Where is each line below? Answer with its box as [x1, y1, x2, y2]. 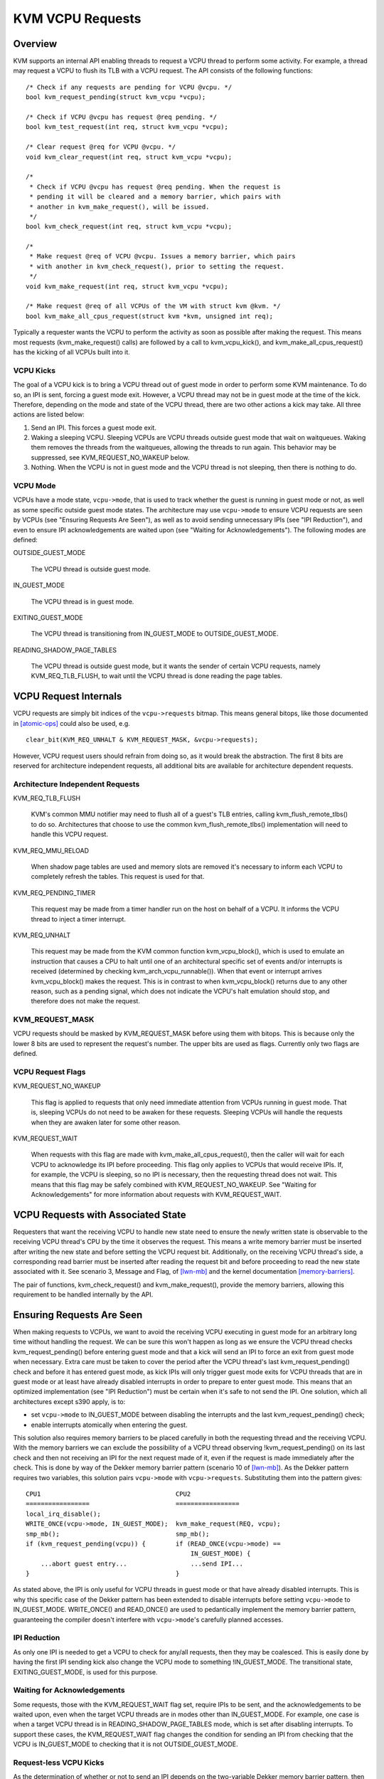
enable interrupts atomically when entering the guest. [31, 1420, 188, 1429]
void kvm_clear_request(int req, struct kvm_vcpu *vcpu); [26, 153, 233, 161]
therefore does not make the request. [31, 997, 140, 1005]
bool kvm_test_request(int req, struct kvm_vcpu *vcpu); [26, 123, 229, 131]
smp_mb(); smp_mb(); [26, 1530, 210, 1538]
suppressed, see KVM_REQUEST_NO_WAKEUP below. [31, 453, 190, 462]
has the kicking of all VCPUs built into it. [13, 348, 131, 356]
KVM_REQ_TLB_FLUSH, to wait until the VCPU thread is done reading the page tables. [31, 672, 283, 680]
